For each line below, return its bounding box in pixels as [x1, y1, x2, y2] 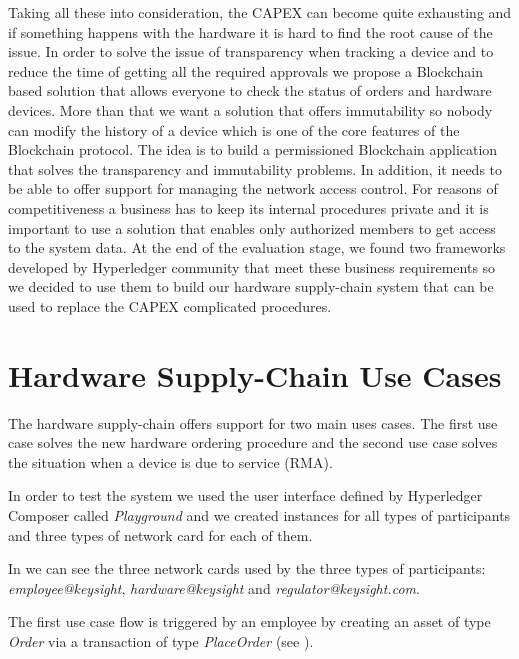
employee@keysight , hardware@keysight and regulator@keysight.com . [8, 577, 420, 598]
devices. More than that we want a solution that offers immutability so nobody [8, 99, 493, 120]
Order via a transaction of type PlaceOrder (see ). [8, 630, 314, 651]
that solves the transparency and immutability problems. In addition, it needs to [8, 158, 503, 179]
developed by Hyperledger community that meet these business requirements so [8, 256, 496, 277]
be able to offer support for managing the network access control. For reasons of [8, 178, 498, 199]
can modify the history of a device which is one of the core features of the [8, 119, 460, 140]
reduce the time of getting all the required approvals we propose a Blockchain [8, 60, 483, 81]
